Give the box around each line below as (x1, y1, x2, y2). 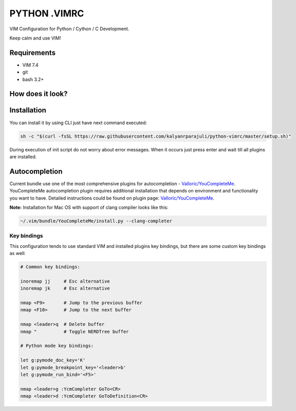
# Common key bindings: (20, 264, 81, 270)
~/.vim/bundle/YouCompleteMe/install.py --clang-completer (20, 218, 172, 224)
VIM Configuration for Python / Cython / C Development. (9, 26, 129, 32)
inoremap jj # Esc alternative (20, 278, 110, 284)
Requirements (9, 48, 56, 57)
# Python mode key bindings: (20, 343, 94, 349)
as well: (9, 250, 26, 257)
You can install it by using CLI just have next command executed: (9, 120, 147, 126)
